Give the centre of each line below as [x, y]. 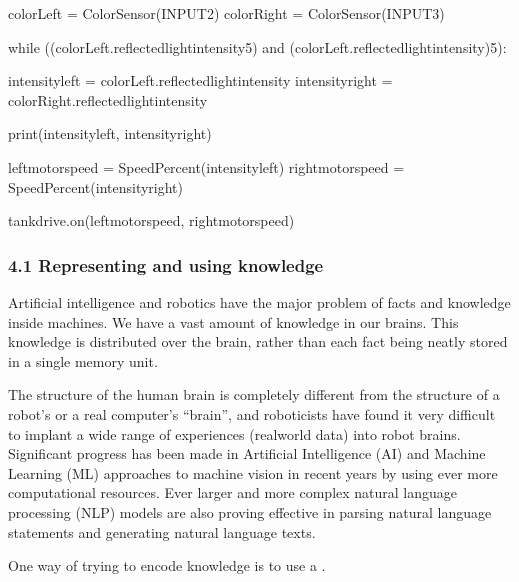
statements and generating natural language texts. [162, 531]
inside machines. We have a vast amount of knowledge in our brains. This [233, 321]
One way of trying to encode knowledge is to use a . [167, 565]
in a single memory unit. [83, 360]
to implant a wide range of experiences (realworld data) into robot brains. [234, 433]
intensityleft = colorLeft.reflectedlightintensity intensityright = [200, 80]
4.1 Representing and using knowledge [166, 264]
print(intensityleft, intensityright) [110, 133]
